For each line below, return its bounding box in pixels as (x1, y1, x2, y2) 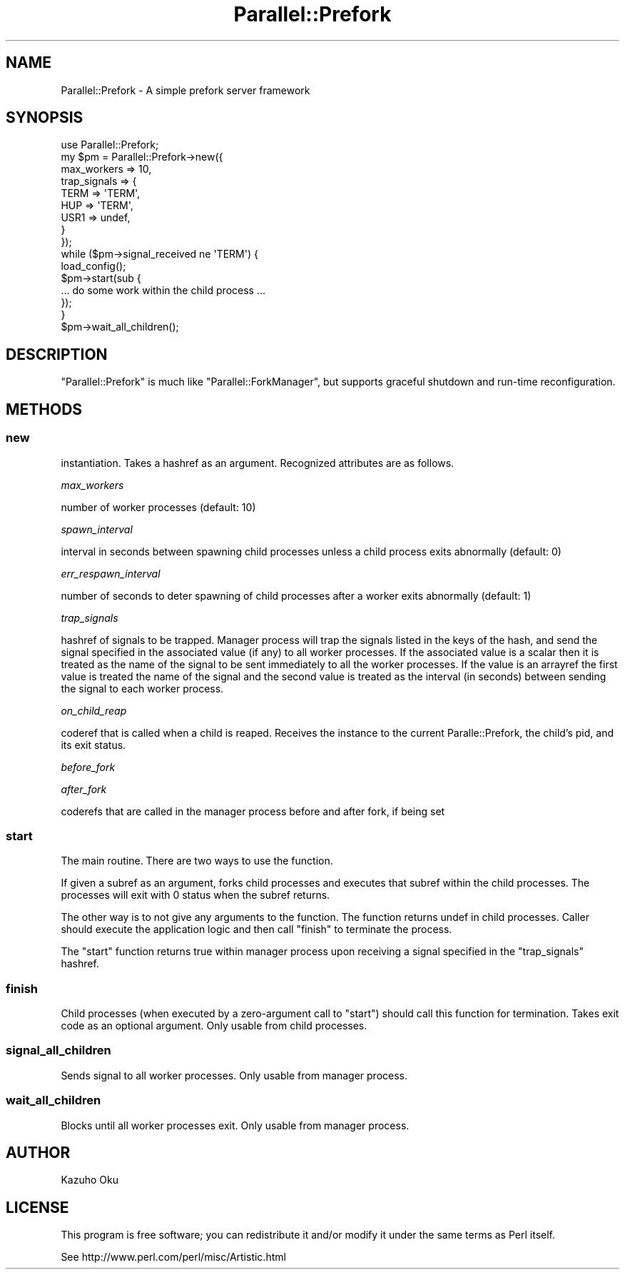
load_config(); (61, 260, 126, 273)
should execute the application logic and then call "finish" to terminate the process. (61, 923, 452, 936)
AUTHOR (6, 1143, 71, 1161)
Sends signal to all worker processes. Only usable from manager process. (61, 1069, 408, 1082)
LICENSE (6, 1198, 69, 1216)
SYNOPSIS (6, 109, 83, 127)
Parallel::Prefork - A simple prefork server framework (61, 84, 310, 96)
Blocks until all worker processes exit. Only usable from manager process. (61, 1119, 410, 1132)
